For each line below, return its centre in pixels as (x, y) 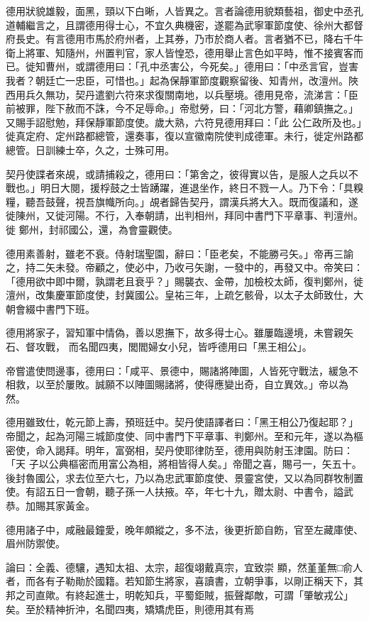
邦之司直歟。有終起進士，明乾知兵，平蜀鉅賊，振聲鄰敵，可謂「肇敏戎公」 (180, 594)
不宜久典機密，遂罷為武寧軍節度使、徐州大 (244, 24)
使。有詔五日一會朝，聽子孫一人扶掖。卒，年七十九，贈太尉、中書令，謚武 (180, 491)
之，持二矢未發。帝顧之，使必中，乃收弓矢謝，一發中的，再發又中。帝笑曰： (184, 267)
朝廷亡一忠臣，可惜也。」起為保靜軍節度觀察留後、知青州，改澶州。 (192, 80)
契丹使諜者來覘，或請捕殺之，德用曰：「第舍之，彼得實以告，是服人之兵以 (177, 174)
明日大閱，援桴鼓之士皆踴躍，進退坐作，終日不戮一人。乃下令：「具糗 (202, 188)
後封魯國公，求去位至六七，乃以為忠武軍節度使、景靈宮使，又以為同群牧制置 (184, 477)
